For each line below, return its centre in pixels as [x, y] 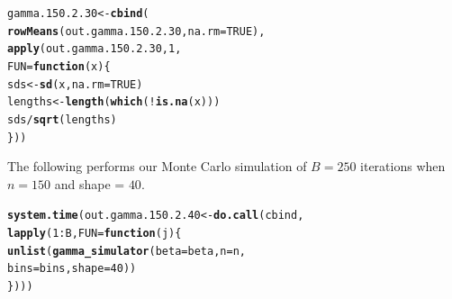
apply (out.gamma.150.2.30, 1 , [95, 49]
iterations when [403, 166]
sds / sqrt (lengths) [62, 119]
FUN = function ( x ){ [59, 66]
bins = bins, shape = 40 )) [72, 269]
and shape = [90, 183]
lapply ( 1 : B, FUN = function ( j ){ [95, 234]
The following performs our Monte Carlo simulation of [157, 166]
